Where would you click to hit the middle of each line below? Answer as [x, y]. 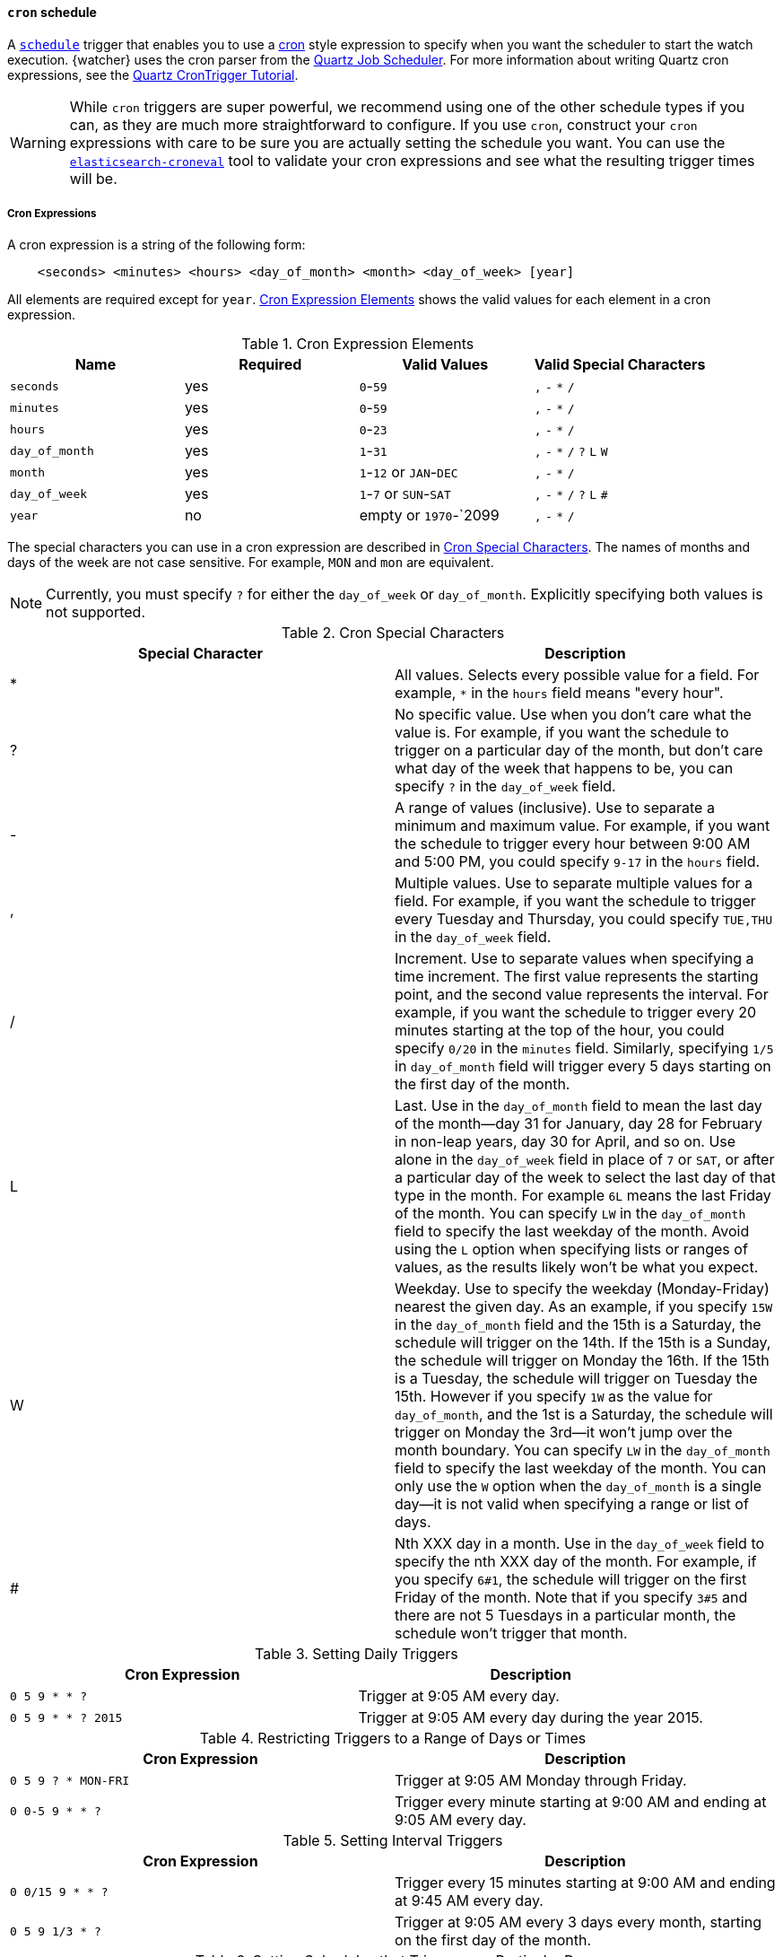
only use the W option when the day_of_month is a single [578, 1486]
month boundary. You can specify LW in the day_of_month [583, 1450]
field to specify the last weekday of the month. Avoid [572, 1232]
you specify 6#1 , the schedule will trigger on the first [571, 1580]
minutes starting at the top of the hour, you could [560, 1031]
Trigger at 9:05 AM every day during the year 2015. [531, 1718]
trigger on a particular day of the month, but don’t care [579, 751]
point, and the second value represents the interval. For [582, 995]
